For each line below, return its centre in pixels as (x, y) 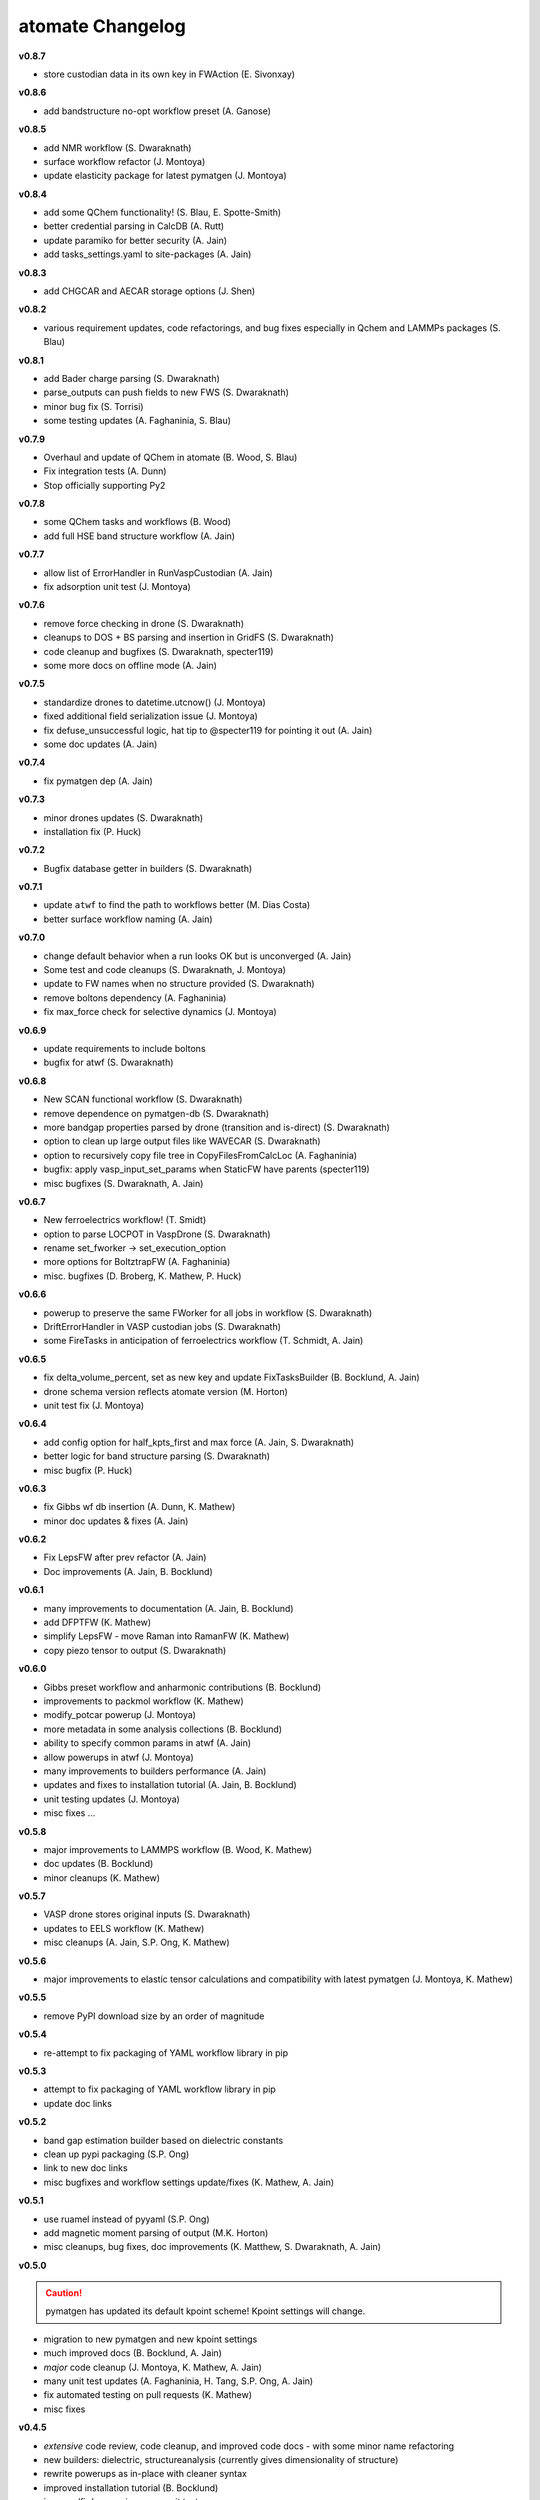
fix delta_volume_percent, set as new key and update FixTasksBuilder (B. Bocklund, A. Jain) (231, 1377)
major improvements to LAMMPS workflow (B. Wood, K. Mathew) (177, 1849)
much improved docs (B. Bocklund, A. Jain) (132, 2353)
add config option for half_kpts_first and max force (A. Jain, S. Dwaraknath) (199, 1442)
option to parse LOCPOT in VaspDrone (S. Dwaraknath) (157, 1234)
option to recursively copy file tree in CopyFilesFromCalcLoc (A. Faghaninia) (200, 1155)
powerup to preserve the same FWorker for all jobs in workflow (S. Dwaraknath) (208, 1312)
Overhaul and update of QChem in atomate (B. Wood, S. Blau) (170, 457)
